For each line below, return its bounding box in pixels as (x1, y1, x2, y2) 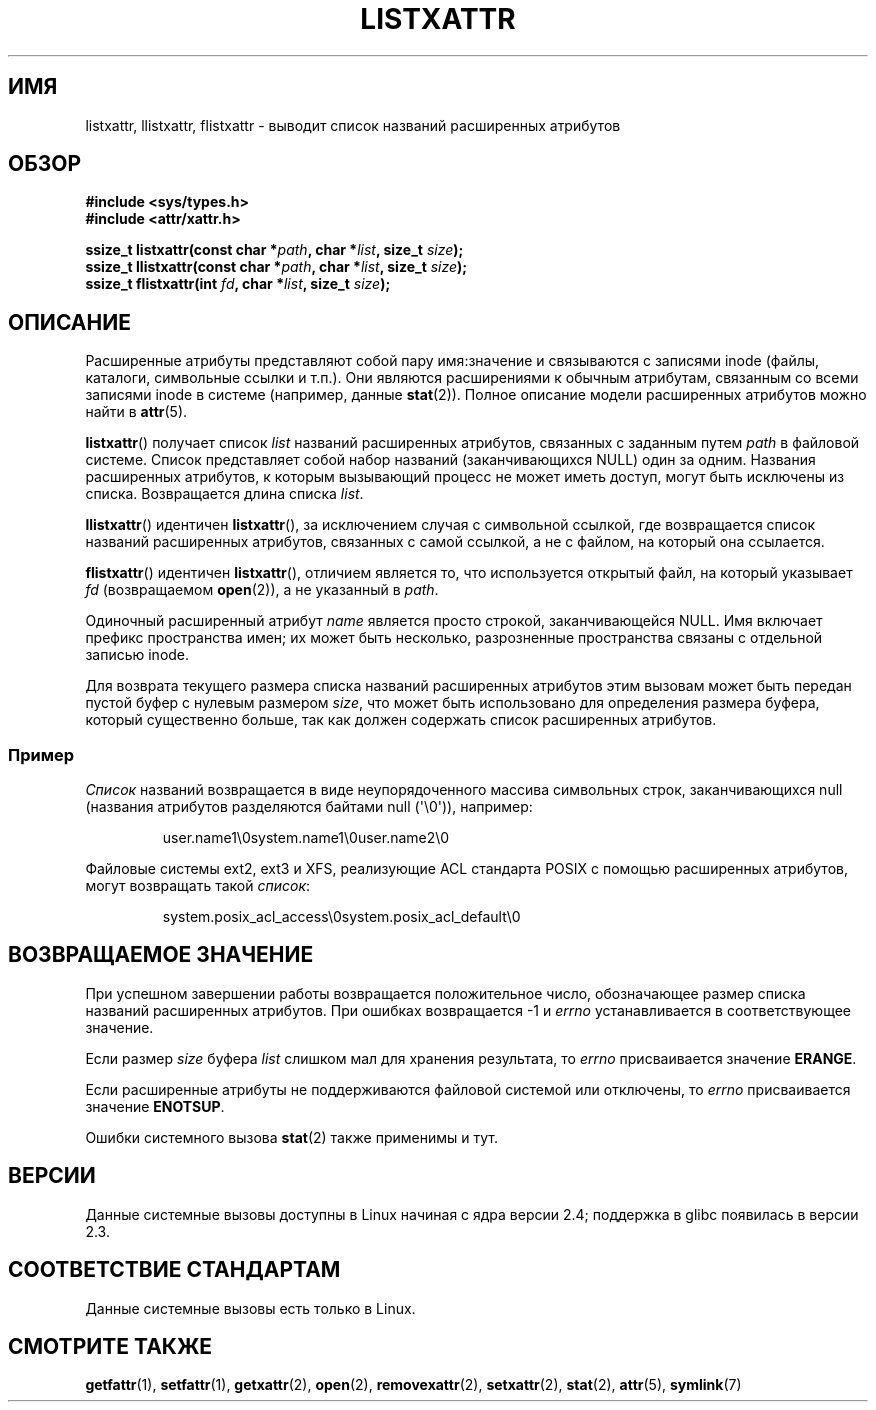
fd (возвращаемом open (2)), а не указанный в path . (85, 581, 439, 599)
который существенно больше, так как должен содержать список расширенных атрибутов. (85, 711, 717, 729)
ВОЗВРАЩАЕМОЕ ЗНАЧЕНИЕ (8, 942, 314, 968)
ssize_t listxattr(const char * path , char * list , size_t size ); (85, 241, 464, 259)
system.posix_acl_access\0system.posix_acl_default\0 (162, 908, 521, 926)
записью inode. (85, 646, 190, 664)
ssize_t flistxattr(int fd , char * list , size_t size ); (85, 275, 391, 293)
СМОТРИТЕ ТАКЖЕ (8, 1333, 213, 1359)
